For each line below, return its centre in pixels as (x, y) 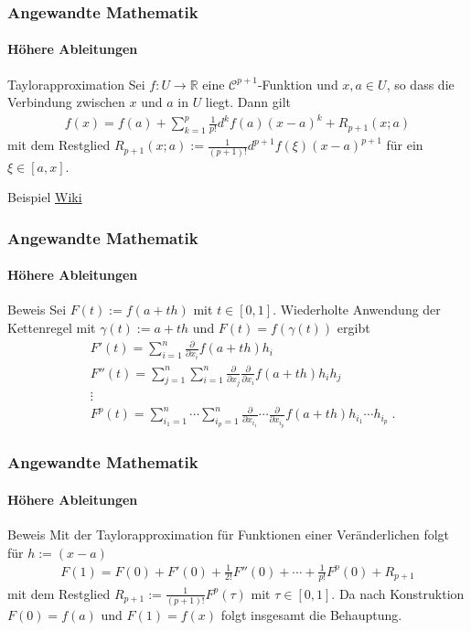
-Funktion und (298, 84)
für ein (405, 145)
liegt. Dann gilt (248, 102)
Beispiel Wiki (45, 197)
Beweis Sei (37, 310)
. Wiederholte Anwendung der (357, 310)
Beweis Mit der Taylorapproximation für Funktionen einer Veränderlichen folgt (229, 534)
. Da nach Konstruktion (398, 593)
